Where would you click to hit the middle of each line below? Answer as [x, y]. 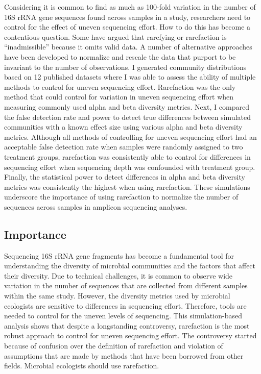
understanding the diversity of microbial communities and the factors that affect [130, 266]
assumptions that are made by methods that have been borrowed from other [124, 355]
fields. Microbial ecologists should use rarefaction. [82, 366]
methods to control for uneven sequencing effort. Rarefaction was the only [120, 86]
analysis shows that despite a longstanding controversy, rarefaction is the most [127, 325]
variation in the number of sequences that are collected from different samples [126, 285]
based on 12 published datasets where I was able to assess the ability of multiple [130, 77]
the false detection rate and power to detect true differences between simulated [127, 117]
